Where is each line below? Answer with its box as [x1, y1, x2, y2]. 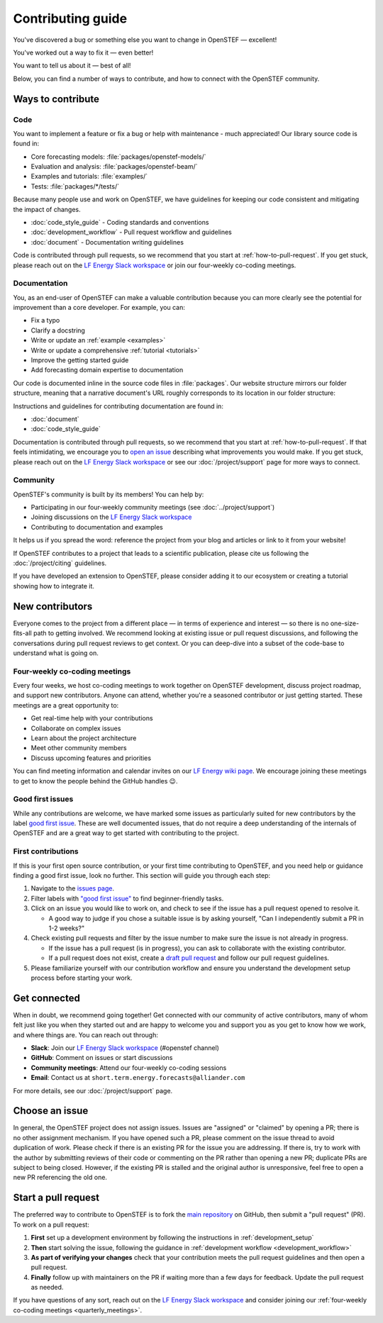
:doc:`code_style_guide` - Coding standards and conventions [30, 218, 209, 226]
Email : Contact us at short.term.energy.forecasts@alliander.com [30, 1073, 245, 1082]
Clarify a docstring [30, 326, 85, 335]
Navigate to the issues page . [30, 884, 115, 893]
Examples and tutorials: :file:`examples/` [30, 172, 148, 181]
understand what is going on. [13, 649, 99, 657]
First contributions [13, 847, 79, 856]
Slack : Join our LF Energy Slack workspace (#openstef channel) [30, 1044, 220, 1052]
